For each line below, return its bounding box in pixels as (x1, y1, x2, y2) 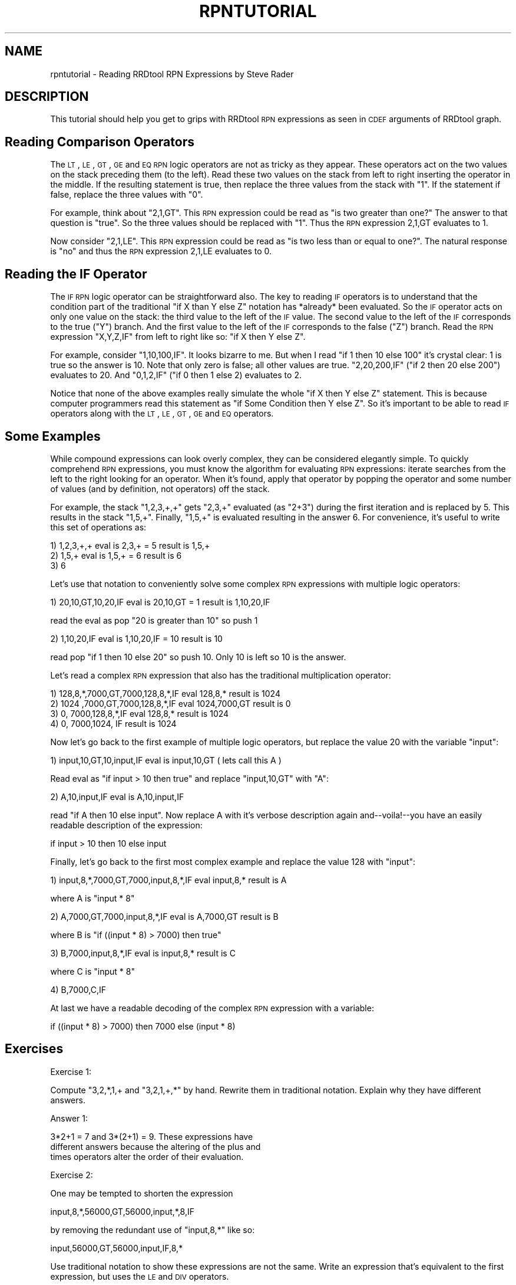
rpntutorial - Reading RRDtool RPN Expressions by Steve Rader (50, 68, 294, 79)
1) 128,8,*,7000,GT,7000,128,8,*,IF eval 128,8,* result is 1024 (50, 688, 280, 699)
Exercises (5, 1041, 64, 1057)
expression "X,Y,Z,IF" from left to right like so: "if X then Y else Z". (50, 332, 306, 342)
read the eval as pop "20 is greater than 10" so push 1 (50, 615, 258, 625)
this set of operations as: (50, 522, 147, 532)
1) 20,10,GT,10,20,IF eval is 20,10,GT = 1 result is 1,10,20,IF (50, 596, 270, 607)
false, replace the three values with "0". (50, 189, 203, 200)
